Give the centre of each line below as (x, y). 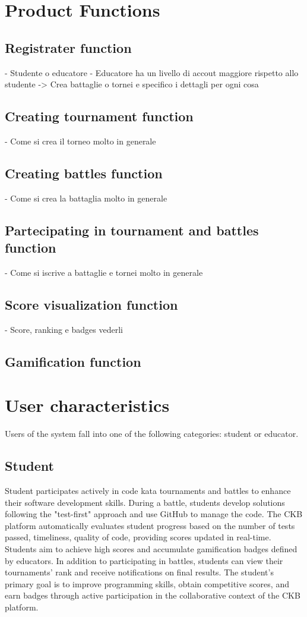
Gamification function (73, 361)
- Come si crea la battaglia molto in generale (86, 198)
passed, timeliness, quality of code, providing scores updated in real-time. (138, 537)
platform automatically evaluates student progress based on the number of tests (150, 525)
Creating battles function (84, 173)
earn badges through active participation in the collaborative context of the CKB (153, 595)
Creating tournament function (99, 116)
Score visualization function (91, 304)
